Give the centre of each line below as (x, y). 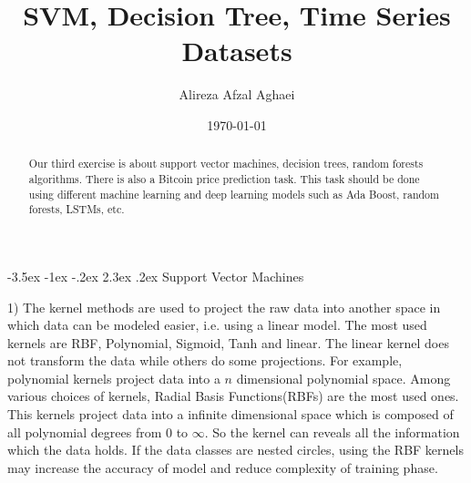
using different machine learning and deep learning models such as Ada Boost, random (234, 194)
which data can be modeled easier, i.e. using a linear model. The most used (217, 325)
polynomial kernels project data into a (114, 378)
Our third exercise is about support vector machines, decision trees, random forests (226, 164)
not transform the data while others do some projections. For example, (205, 360)
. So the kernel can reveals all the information (332, 432)
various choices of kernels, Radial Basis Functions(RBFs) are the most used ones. (233, 396)
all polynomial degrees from (85, 432)
